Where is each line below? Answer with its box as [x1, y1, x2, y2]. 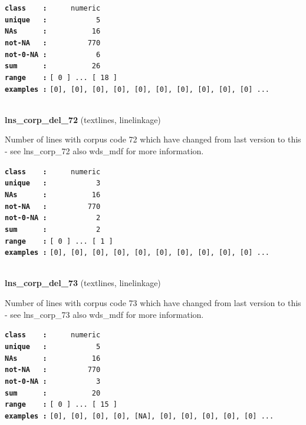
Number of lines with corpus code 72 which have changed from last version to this [5, 133, 301, 145]
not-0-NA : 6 [5, 50, 101, 59]
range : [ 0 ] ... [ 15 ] [5, 400, 117, 409]
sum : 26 [5, 62, 101, 71]
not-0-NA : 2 [5, 214, 101, 223]
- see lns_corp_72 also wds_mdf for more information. [5, 145, 204, 157]
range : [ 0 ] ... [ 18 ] [5, 73, 117, 82]
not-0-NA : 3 [5, 377, 101, 386]
